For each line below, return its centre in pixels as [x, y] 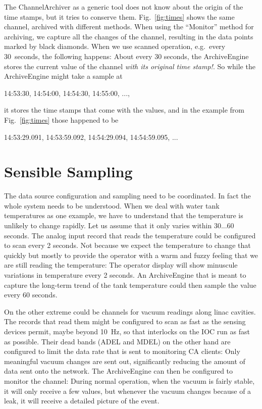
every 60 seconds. [31, 295]
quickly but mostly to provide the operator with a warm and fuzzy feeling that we [131, 255]
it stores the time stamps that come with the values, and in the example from [124, 110]
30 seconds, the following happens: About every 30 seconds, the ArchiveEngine [126, 56]
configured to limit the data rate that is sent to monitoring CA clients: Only [122, 351]
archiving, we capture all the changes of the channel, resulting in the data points [129, 36]
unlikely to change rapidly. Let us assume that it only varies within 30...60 [119, 225]
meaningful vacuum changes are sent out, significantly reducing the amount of [125, 361]
